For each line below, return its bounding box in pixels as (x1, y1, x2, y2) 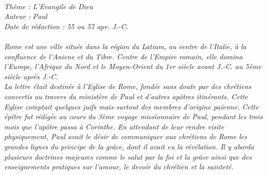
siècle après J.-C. (4, 71, 58, 81)
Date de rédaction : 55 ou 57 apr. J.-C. (4, 20, 128, 31)
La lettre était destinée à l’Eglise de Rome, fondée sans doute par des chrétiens (4, 81, 252, 92)
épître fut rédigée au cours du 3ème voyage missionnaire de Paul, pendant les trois (4, 111, 263, 122)
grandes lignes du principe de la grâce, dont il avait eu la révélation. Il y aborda (4, 141, 254, 151)
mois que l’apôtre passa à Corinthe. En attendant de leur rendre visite (4, 121, 224, 132)
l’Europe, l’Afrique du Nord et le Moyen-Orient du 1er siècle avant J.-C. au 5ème (4, 61, 261, 72)
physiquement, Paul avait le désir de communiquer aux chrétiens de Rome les (4, 131, 247, 142)
